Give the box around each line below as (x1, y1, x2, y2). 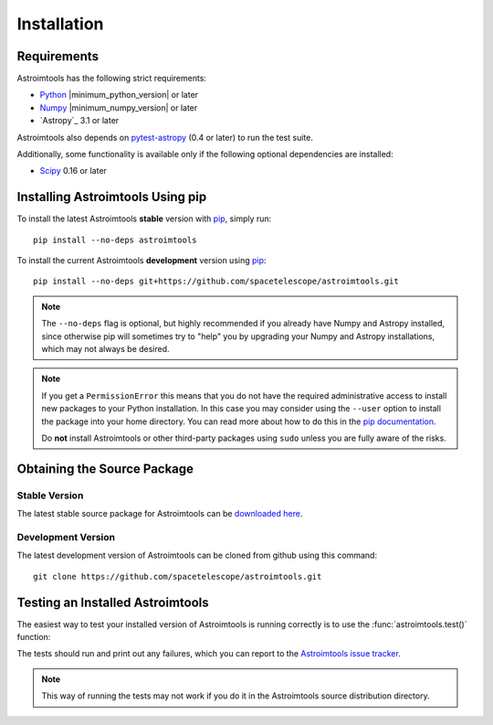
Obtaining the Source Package (16, 461, 194, 476)
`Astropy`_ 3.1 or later (39, 115, 120, 126)
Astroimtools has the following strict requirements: (16, 73, 207, 84)
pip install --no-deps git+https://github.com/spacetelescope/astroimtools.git (33, 276, 399, 287)
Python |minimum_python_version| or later (39, 90, 199, 101)
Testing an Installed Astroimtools (16, 594, 209, 610)
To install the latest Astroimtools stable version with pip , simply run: (16, 213, 272, 224)
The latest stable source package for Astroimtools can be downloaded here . (16, 508, 303, 519)
